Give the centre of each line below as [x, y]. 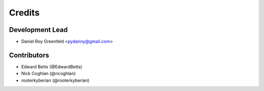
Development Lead [38, 30]
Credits [24, 13]
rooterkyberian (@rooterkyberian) [55, 80]
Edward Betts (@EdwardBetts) [52, 67]
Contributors [29, 55]
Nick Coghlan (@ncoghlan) [48, 74]
